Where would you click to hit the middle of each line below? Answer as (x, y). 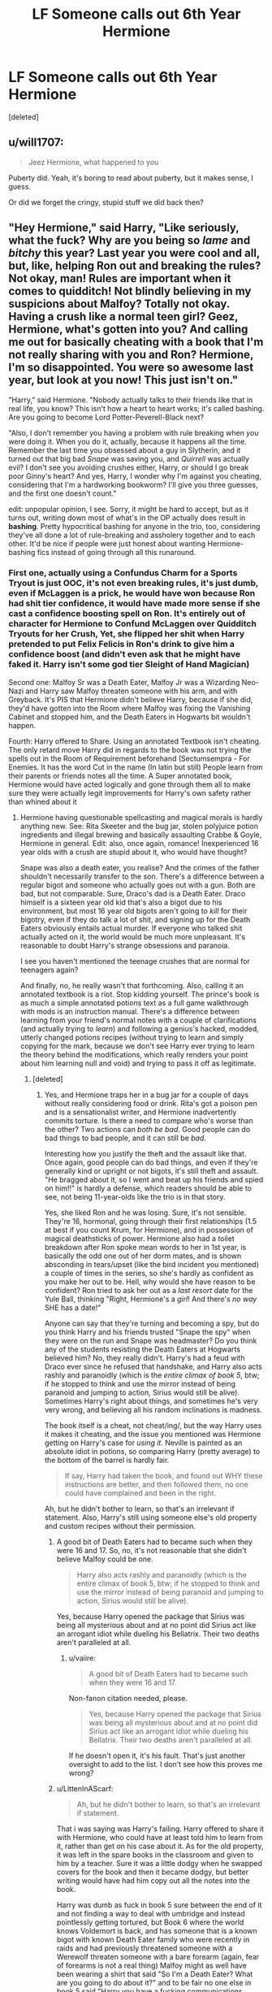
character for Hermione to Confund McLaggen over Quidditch (133, 624)
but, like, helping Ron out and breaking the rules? (135, 266)
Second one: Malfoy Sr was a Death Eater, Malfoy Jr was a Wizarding (124, 682)
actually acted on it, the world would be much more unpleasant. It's (133, 936)
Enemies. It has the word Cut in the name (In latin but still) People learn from (136, 767)
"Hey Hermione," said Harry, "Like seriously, (124, 228)
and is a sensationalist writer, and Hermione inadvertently (140, 1112)
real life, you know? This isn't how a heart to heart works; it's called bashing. (136, 408)
